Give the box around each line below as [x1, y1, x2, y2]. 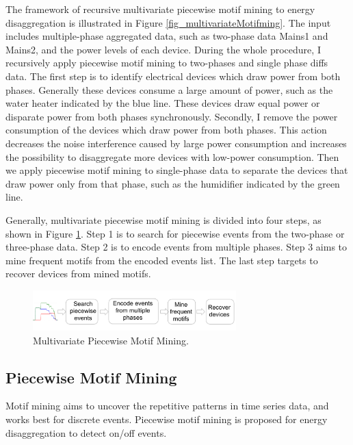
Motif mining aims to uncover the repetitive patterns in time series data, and [5, 398, 329, 413]
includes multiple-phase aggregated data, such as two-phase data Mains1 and [5, 29, 328, 43]
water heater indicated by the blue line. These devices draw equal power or [5, 96, 320, 110]
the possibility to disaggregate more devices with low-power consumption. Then [5, 149, 339, 164]
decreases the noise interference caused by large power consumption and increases [5, 136, 347, 150]
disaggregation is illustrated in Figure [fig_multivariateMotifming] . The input [5, 15, 331, 29]
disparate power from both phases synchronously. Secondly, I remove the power [5, 109, 338, 123]
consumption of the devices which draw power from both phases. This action [5, 123, 327, 137]
